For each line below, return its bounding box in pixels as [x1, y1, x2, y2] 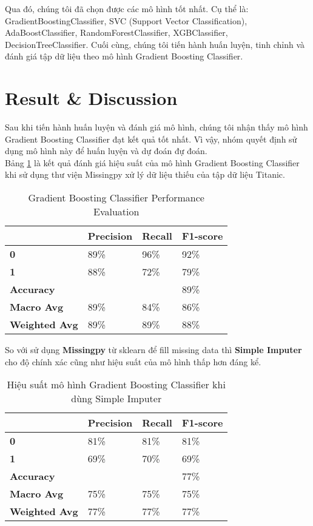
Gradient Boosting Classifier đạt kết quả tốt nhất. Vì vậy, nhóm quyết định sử [5, 132, 297, 145]
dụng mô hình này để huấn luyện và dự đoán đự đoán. [5, 144, 207, 157]
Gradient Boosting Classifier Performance [28, 191, 204, 205]
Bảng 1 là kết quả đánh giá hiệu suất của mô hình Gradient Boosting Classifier [5, 156, 300, 169]
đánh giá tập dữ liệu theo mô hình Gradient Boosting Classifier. [5, 50, 243, 62]
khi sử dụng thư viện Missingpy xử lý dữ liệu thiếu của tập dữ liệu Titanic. [5, 168, 285, 181]
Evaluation [93, 204, 140, 219]
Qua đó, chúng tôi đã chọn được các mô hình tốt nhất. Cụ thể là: [5, 2, 249, 15]
